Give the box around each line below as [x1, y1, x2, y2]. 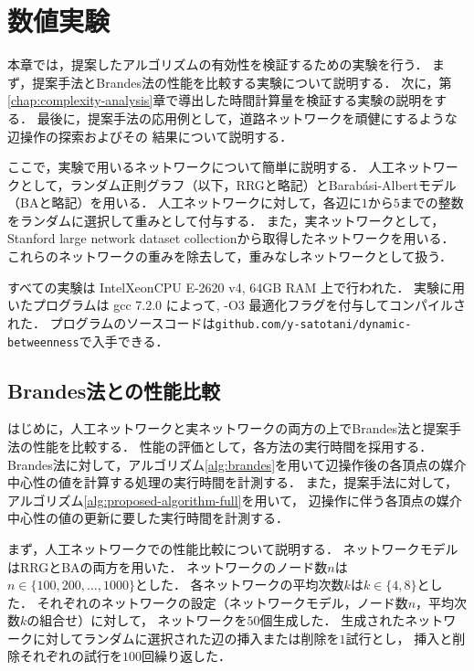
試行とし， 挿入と [345, 628, 453, 647]
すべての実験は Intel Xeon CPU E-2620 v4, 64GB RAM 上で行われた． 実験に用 [7, 277, 466, 296]
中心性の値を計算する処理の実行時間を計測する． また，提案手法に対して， [7, 473, 458, 492]
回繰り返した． [142, 646, 231, 666]
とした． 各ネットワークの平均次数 [134, 575, 344, 594]
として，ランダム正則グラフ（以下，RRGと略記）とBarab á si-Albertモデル [19, 175, 457, 194]
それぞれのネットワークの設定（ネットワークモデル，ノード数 [37, 592, 408, 612]
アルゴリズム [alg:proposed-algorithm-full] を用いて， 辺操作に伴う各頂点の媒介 [7, 490, 462, 509]
